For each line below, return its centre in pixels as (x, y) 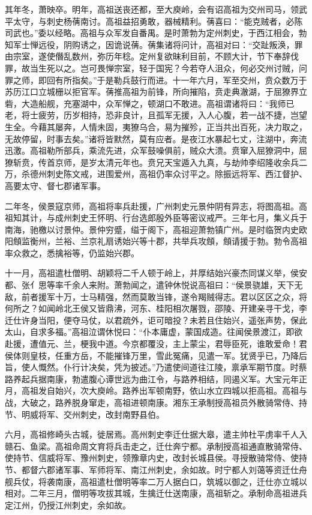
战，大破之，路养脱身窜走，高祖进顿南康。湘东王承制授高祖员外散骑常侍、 (152, 402)
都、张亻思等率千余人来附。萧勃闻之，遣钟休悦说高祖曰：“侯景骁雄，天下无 (154, 285)
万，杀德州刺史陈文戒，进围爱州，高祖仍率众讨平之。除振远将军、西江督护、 (156, 174)
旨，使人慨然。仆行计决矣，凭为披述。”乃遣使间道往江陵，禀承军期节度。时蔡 (156, 367)
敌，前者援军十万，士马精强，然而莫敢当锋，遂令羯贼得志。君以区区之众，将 (156, 296)
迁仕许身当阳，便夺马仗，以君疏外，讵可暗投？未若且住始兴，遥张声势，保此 (156, 320)
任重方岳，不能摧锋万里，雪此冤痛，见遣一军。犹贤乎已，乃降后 (181, 355)
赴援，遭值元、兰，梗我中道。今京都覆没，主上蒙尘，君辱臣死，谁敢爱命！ (152, 344)
